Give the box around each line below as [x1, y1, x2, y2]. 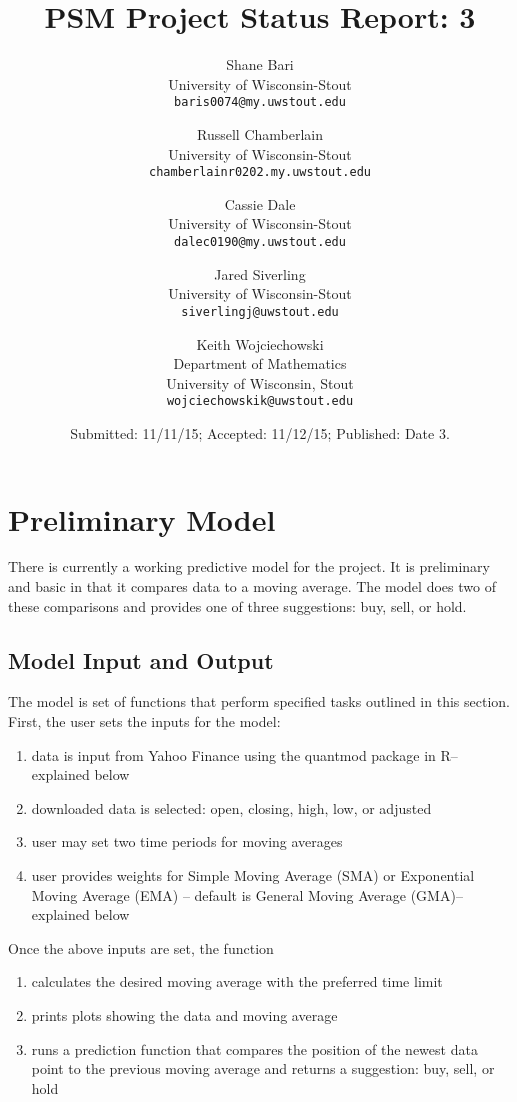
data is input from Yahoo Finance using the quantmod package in [31, 744, 436, 765]
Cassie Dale [224, 193, 296, 214]
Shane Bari [226, 54, 294, 75]
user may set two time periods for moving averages [31, 831, 343, 852]
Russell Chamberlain [197, 123, 323, 144]
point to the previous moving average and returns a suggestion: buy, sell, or [31, 1058, 495, 1079]
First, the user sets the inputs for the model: [8, 711, 281, 732]
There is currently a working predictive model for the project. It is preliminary [8, 556, 490, 577]
